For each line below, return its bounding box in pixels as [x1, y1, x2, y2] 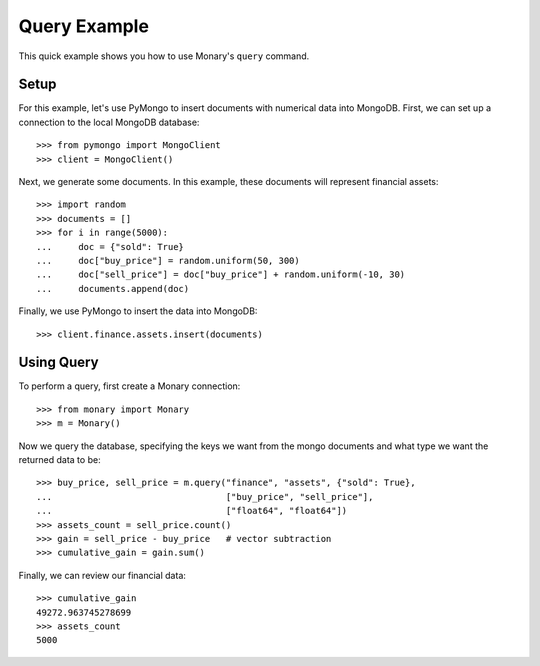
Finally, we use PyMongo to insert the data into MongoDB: [18, 305, 258, 317]
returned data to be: [18, 454, 101, 465]
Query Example [18, 15, 150, 37]
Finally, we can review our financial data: [18, 569, 187, 581]
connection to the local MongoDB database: [18, 116, 200, 128]
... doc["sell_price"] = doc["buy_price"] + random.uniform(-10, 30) [36, 269, 406, 280]
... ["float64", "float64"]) [36, 505, 348, 517]
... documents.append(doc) [36, 283, 190, 294]
